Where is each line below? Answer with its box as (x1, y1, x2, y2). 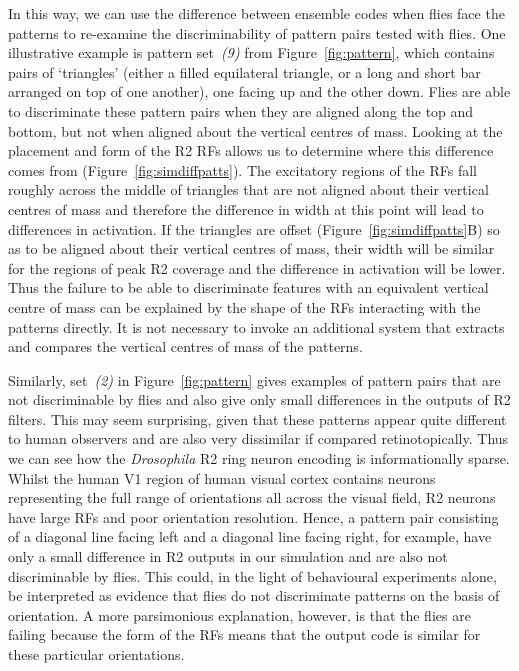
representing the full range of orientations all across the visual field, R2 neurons (8, 487, 496, 508)
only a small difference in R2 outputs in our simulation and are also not (8, 546, 448, 567)
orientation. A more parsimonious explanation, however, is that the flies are (8, 604, 471, 625)
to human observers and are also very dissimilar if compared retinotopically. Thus (8, 428, 509, 449)
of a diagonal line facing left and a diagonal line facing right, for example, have (8, 526, 492, 547)
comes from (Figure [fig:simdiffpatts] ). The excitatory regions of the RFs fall (8, 159, 477, 180)
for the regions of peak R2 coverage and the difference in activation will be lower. (8, 257, 506, 278)
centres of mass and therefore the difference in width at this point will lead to (8, 198, 484, 219)
